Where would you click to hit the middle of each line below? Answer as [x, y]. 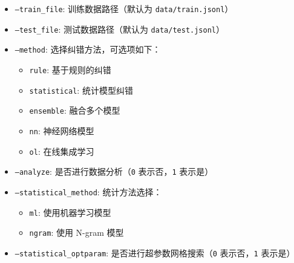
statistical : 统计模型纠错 [81, 90]
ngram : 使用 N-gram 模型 [77, 232]
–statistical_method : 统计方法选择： [88, 191]
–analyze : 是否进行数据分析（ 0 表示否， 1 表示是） [114, 171]
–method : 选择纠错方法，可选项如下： [88, 49]
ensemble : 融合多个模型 [75, 110]
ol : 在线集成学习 [62, 151]
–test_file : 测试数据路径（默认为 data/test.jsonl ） [119, 29]
